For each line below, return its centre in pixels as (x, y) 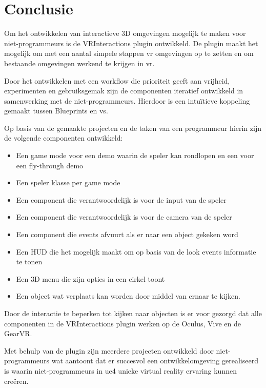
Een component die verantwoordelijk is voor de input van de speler (121, 199)
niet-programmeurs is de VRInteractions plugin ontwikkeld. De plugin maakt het (131, 43)
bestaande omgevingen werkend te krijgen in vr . (79, 63)
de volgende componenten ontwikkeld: (64, 138)
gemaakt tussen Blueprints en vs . (56, 111)
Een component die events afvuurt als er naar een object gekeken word (127, 234)
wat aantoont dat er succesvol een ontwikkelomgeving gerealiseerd (155, 361)
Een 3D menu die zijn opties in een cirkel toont (90, 278)
